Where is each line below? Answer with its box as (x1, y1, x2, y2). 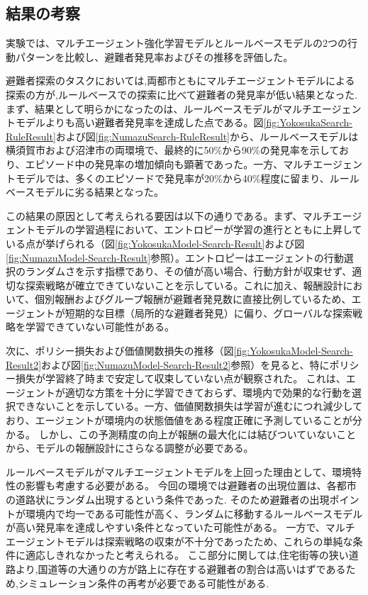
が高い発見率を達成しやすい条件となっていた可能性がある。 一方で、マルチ (6, 520, 355, 535)
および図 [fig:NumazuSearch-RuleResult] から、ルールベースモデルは (55, 128, 359, 143)
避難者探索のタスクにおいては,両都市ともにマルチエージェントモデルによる (6, 73, 355, 88)
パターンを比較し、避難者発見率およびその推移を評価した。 (15, 49, 294, 64)
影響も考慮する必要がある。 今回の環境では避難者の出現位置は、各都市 (25, 478, 357, 493)
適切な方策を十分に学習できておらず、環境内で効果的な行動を (65, 384, 352, 399)
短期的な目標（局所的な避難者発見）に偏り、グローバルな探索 (65, 305, 353, 320)
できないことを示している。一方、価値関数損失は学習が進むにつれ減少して (15, 399, 363, 413)
